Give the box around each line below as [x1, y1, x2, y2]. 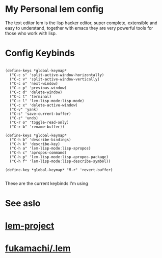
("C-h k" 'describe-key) [9, 142, 60, 147]
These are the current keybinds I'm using [5, 180, 88, 186]
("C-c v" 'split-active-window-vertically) [9, 76, 100, 82]
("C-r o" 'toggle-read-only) [9, 120, 69, 125]
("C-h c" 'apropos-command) [9, 150, 67, 155]
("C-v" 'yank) [9, 107, 38, 112]
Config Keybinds [5, 48, 75, 59]
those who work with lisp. [5, 30, 57, 36]
